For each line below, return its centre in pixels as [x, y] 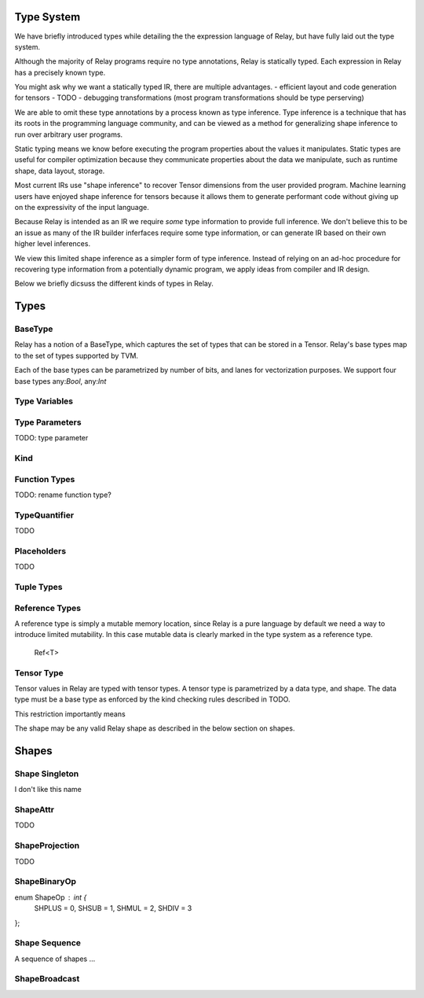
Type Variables [44, 401]
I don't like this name [48, 790]
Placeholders [40, 551]
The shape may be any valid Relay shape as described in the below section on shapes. [155, 728]
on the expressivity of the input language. [82, 207]
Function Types [45, 479]
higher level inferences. [52, 244]
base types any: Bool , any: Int [60, 381]
